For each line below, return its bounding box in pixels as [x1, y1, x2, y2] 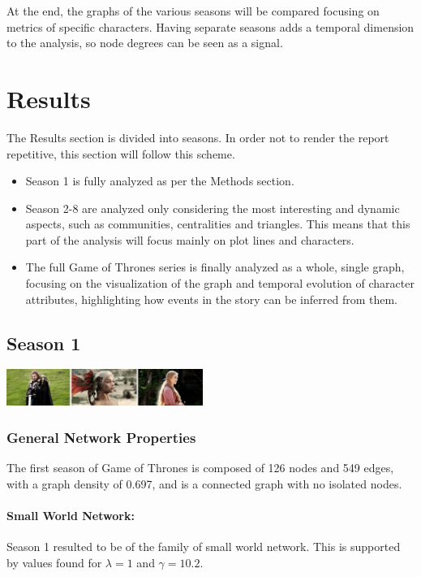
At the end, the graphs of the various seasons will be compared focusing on [6, 2, 380, 19]
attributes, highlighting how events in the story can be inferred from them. [25, 290, 397, 307]
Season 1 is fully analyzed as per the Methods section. [25, 172, 294, 189]
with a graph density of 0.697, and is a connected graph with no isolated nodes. [6, 475, 402, 492]
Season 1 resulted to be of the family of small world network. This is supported [6, 538, 401, 555]
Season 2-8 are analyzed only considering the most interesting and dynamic [25, 199, 400, 216]
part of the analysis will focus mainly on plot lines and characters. [25, 231, 354, 248]
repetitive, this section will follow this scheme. [6, 145, 235, 162]
